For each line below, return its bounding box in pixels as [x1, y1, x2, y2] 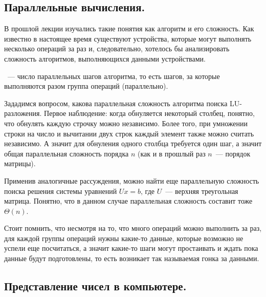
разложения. [4, 108, 42, 118]
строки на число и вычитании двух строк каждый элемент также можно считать [4, 128, 254, 138]
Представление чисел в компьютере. [4, 278, 187, 294]
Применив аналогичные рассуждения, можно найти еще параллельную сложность [4, 175, 259, 186]
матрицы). [4, 158, 36, 169]
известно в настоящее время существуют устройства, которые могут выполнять [4, 33, 252, 44]
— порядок [215, 148, 251, 159]
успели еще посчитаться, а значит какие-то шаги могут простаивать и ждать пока [4, 243, 258, 253]
